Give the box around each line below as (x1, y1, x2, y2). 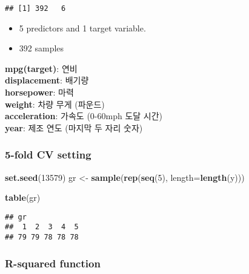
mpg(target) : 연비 (5, 62, 78, 74)
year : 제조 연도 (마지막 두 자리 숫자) (5, 121, 143, 134)
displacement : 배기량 (5, 74, 89, 86)
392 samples (19, 42, 64, 54)
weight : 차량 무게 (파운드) (5, 97, 105, 110)
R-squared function (5, 255, 101, 270)
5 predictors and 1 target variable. (19, 21, 146, 34)
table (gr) (5, 191, 41, 204)
